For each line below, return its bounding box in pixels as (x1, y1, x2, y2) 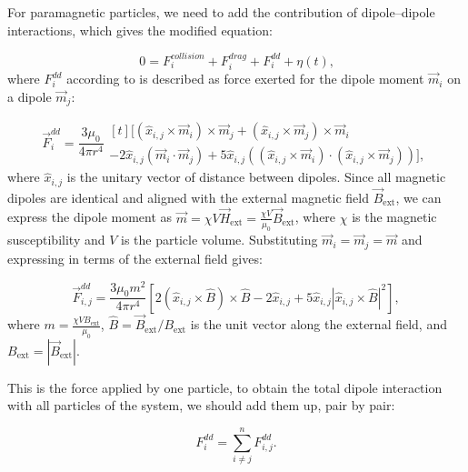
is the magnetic (352, 207, 437, 226)
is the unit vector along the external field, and (190, 315, 447, 334)
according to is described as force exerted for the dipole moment (66, 69, 424, 88)
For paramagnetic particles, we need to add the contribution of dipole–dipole (7, 3, 435, 21)
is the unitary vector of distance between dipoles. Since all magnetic (66, 167, 446, 186)
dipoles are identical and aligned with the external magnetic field (7, 187, 370, 206)
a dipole (7, 86, 52, 105)
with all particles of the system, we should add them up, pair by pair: (7, 396, 395, 415)
